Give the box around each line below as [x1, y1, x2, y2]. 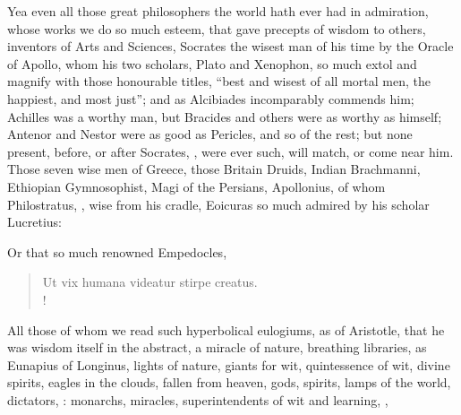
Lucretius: [7, 212, 62, 231]
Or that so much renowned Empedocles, [7, 242, 227, 261]
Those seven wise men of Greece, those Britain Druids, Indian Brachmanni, [7, 160, 421, 178]
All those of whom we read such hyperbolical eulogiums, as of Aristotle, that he [7, 320, 445, 339]
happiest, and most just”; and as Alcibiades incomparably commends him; [7, 89, 414, 108]
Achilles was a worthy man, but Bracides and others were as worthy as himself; [7, 107, 442, 125]
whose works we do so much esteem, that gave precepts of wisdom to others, [7, 19, 426, 38]
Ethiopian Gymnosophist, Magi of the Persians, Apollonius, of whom [7, 177, 386, 195]
